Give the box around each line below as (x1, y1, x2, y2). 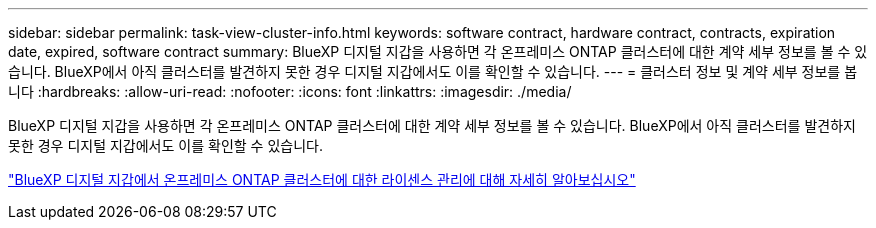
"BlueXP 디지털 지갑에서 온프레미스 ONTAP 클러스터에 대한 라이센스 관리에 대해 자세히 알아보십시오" (8, 171, 636, 188)
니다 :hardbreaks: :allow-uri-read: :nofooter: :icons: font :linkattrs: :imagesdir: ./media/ (8, 83, 572, 100)
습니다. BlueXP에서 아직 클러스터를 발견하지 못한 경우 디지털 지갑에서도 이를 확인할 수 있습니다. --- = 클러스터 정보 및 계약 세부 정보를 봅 (8, 63, 858, 80)
